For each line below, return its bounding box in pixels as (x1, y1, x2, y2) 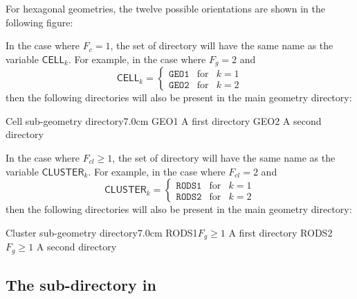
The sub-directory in (6, 274, 156, 296)
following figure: (6, 15, 73, 29)
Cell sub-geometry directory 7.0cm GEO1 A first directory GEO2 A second (6, 113, 322, 128)
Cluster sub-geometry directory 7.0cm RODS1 (6, 225, 198, 239)
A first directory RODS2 (228, 225, 333, 239)
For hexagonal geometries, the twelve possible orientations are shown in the (6, 1, 325, 15)
